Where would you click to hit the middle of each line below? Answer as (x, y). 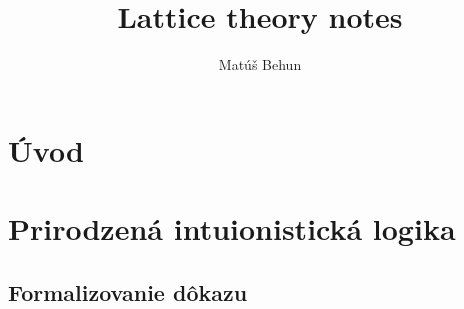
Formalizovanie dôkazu (128, 291)
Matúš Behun (260, 64)
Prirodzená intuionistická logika (232, 228)
